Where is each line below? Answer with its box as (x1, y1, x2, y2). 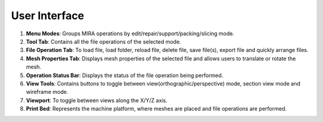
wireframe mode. (26, 89, 69, 96)
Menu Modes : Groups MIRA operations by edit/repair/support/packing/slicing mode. (26, 30, 234, 37)
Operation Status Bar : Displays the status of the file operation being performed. (26, 72, 224, 79)
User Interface (11, 9, 84, 22)
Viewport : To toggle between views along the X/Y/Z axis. (26, 96, 167, 104)
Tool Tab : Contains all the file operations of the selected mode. (26, 38, 182, 45)
